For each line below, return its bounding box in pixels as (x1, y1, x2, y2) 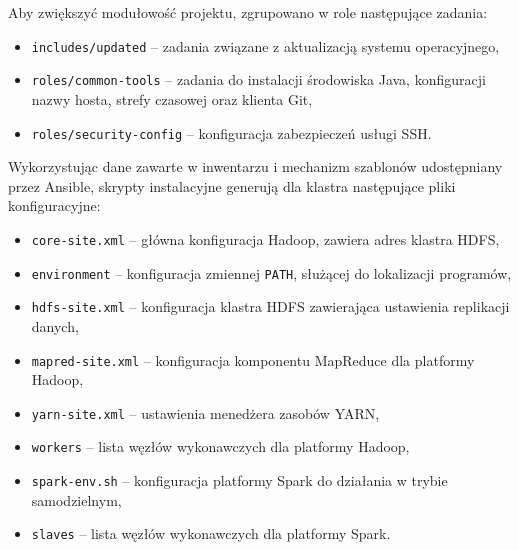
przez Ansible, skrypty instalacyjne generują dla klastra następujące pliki (8, 175, 456, 196)
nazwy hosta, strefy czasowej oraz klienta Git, (31, 88, 313, 109)
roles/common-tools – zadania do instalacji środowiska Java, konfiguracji (31, 69, 486, 90)
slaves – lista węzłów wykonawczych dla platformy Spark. (31, 523, 391, 544)
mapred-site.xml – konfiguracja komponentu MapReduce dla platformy (31, 349, 475, 370)
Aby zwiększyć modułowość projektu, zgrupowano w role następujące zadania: (8, 2, 488, 22)
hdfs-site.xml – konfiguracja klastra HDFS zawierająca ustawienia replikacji (31, 296, 510, 317)
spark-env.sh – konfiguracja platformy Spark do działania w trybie (31, 470, 448, 491)
